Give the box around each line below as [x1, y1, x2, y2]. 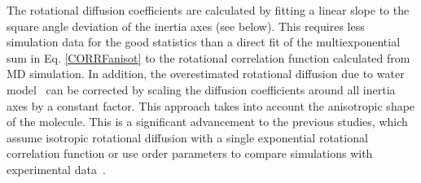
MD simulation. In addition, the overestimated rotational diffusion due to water [7, 65, 405, 82]
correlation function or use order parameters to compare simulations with [7, 145, 373, 162]
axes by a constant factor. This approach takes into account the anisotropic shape [7, 97, 415, 114]
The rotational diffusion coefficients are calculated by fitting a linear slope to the [7, 2, 410, 18]
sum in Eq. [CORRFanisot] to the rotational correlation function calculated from [7, 49, 410, 66]
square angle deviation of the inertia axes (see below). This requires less [7, 17, 365, 34]
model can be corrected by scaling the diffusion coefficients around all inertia [7, 81, 396, 98]
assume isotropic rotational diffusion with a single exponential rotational [7, 129, 368, 146]
